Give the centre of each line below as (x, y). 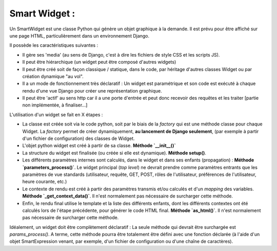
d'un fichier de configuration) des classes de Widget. (78, 138)
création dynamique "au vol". (53, 76)
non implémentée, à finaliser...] (55, 105)
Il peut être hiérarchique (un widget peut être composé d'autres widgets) (99, 62)
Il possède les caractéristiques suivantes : (54, 45)
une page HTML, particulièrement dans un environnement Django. (80, 35)
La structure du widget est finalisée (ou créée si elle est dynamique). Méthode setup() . (114, 153)
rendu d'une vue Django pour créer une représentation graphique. (92, 91)
